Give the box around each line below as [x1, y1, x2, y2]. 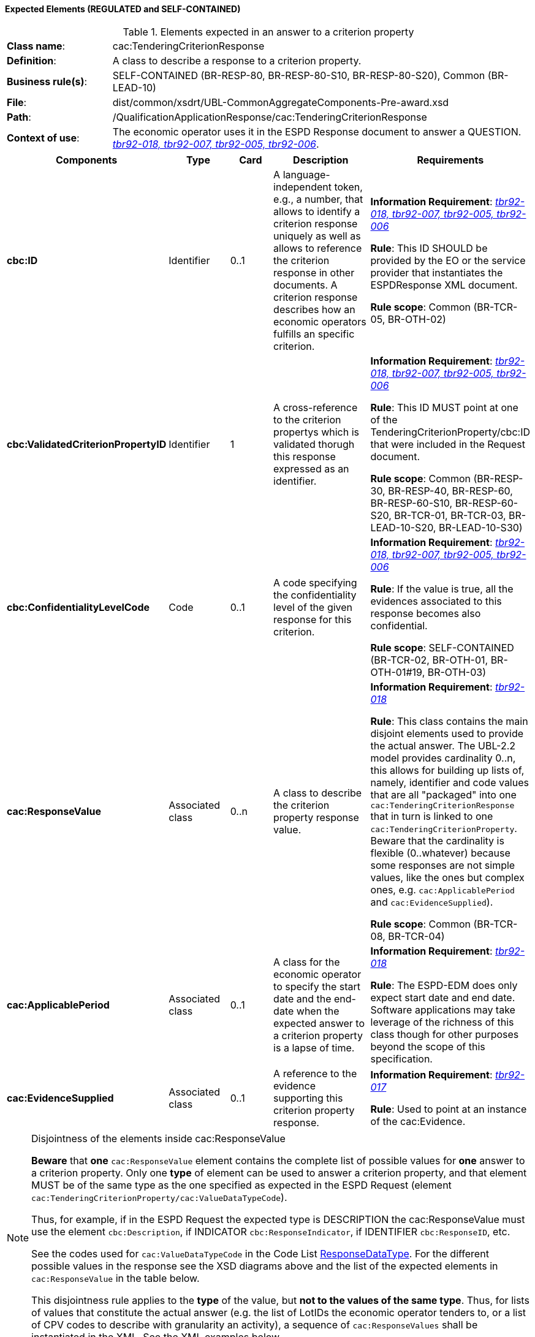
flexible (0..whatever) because [370, 846, 510, 859]
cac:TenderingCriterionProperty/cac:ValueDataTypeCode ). [31, 1191, 287, 1203]
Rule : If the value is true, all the [370, 582, 514, 595]
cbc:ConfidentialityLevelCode [7, 600, 150, 613]
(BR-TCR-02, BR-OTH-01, [370, 653, 488, 666]
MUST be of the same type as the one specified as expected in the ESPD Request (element [31, 1178, 452, 1191]
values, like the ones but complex [370, 871, 525, 884]
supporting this [273, 1091, 343, 1104]
